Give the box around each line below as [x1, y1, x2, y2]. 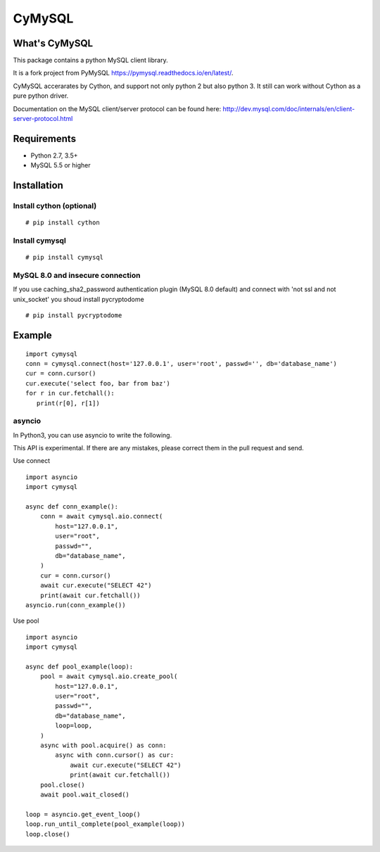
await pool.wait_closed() [39, 790, 130, 799]
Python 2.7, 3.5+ [30, 151, 78, 160]
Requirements [13, 132, 77, 144]
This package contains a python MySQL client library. [13, 56, 168, 65]
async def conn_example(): [25, 503, 119, 510]
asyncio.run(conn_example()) [25, 601, 126, 609]
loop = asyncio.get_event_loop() [25, 810, 141, 818]
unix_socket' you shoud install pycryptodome [13, 295, 144, 303]
